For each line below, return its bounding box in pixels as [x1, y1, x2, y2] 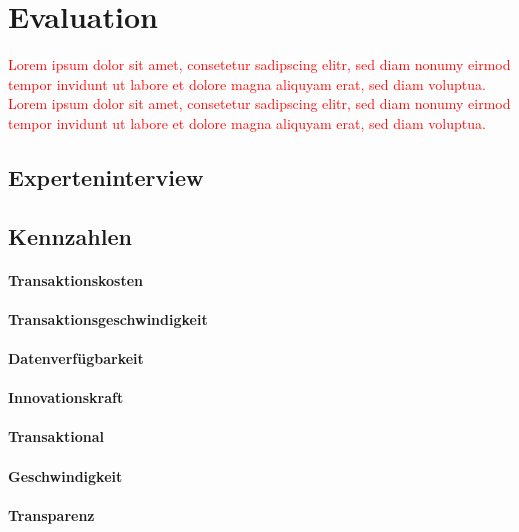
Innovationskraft [8, 387, 124, 408]
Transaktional [8, 426, 104, 447]
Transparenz [8, 504, 95, 525]
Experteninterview [8, 161, 204, 192]
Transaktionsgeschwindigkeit [8, 308, 208, 329]
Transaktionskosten [8, 269, 144, 290]
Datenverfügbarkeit [8, 348, 144, 369]
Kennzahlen [8, 220, 132, 251]
